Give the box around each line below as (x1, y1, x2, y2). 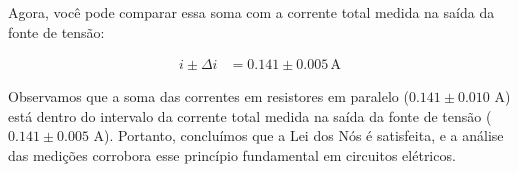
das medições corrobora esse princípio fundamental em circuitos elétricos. (8, 145, 456, 165)
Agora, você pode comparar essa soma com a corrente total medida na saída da (8, 2, 495, 22)
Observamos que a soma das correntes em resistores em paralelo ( (8, 86, 409, 107)
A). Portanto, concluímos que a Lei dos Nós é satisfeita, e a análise (93, 125, 504, 146)
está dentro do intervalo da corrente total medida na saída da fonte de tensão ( (8, 105, 492, 126)
